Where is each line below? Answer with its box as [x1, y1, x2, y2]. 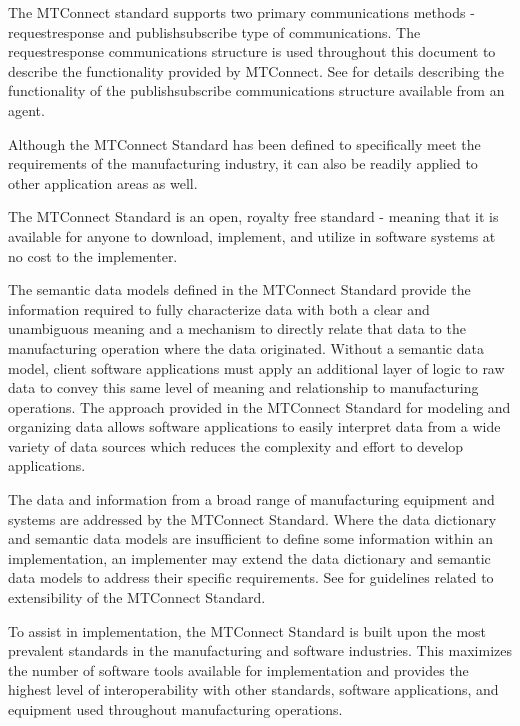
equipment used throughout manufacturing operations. [8, 699, 343, 719]
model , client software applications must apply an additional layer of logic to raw [8, 357, 505, 378]
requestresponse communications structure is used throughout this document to [8, 41, 496, 62]
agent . [8, 99, 45, 120]
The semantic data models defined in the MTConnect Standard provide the [8, 279, 471, 300]
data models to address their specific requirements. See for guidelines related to [8, 567, 494, 588]
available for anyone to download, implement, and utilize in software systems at [8, 225, 496, 246]
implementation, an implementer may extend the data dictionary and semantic [8, 547, 491, 568]
